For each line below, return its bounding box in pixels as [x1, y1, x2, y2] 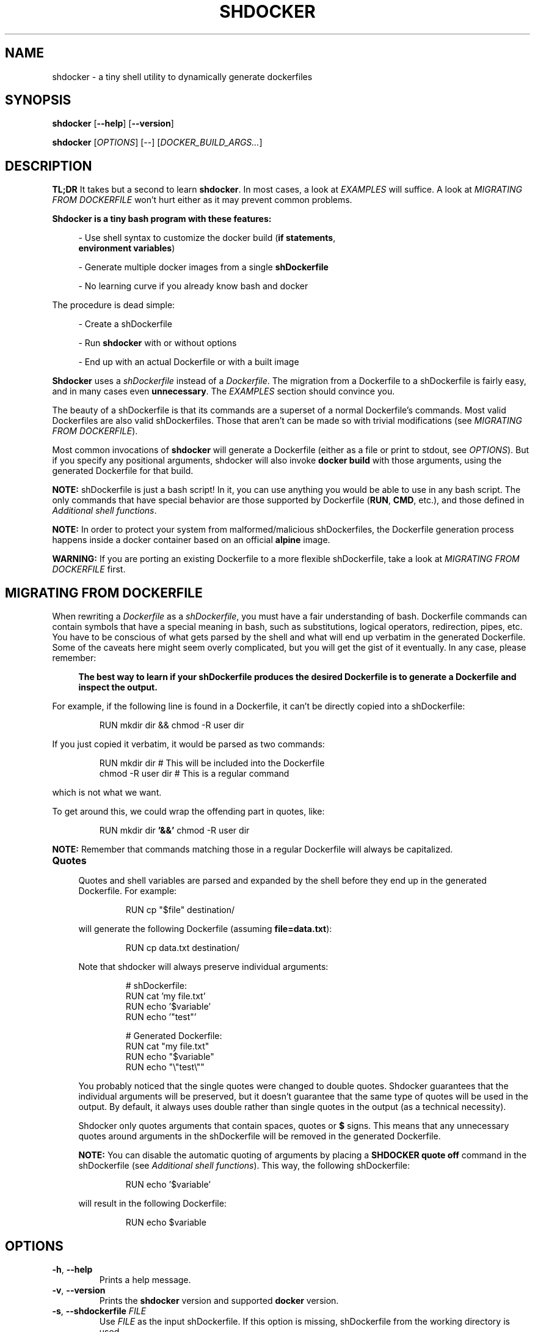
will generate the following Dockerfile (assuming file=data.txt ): [78, 923, 332, 934]
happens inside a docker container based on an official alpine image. [52, 535, 330, 546]
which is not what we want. [52, 787, 162, 798]
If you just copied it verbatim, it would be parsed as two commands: [52, 739, 325, 750]
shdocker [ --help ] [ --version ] [52, 118, 174, 129]
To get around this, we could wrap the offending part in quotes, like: [52, 806, 325, 817]
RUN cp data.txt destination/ [125, 942, 240, 953]
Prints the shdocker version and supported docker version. [99, 1295, 339, 1306]
